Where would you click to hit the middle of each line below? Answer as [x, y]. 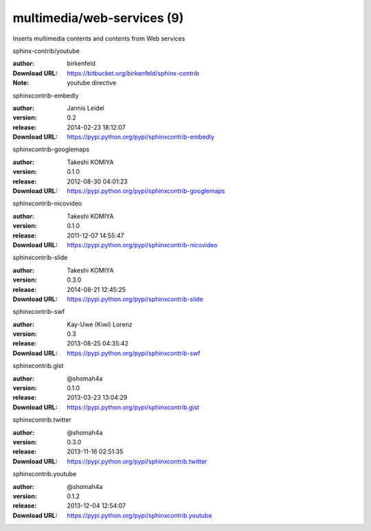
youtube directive [92, 83]
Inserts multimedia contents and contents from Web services [99, 38]
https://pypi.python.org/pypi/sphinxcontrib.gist [133, 407]
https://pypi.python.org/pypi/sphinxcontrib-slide [135, 299]
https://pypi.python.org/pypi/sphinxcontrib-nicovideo [142, 245]
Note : [21, 83]
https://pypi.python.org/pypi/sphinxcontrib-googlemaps [146, 191]
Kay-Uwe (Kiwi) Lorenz [100, 324]
